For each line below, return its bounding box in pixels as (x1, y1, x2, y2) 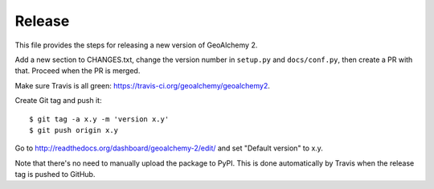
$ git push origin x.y (29, 125, 119, 134)
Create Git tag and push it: (14, 96, 102, 105)
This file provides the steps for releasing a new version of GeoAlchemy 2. (14, 40, 258, 50)
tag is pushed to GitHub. (14, 170, 96, 179)
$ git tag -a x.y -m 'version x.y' (29, 114, 170, 124)
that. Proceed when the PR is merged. (14, 66, 141, 76)
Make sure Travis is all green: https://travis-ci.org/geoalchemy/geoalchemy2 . (14, 80, 271, 90)
